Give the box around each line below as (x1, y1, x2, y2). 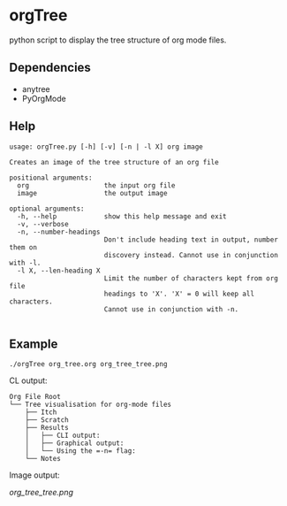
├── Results (25, 424, 69, 433)
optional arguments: (9, 204, 86, 213)
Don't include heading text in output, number (103, 235, 278, 244)
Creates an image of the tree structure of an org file (9, 157, 219, 166)
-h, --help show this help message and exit (17, 211, 227, 221)
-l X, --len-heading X (17, 266, 101, 275)
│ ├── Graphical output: (25, 439, 125, 448)
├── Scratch (25, 416, 69, 425)
